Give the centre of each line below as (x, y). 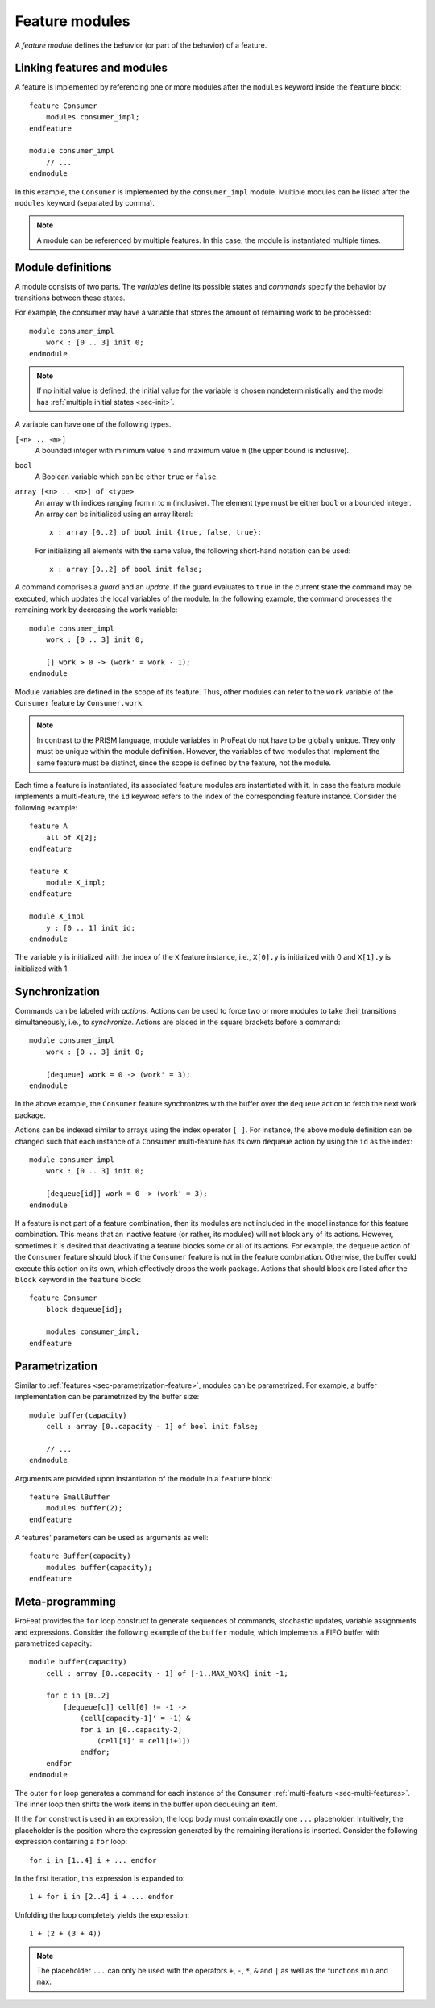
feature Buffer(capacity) (81, 1556)
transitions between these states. (70, 298)
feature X (48, 871)
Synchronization (58, 992)
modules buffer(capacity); (99, 1567)
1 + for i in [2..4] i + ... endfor (101, 1897)
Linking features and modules (91, 68)
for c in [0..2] (78, 1696)
